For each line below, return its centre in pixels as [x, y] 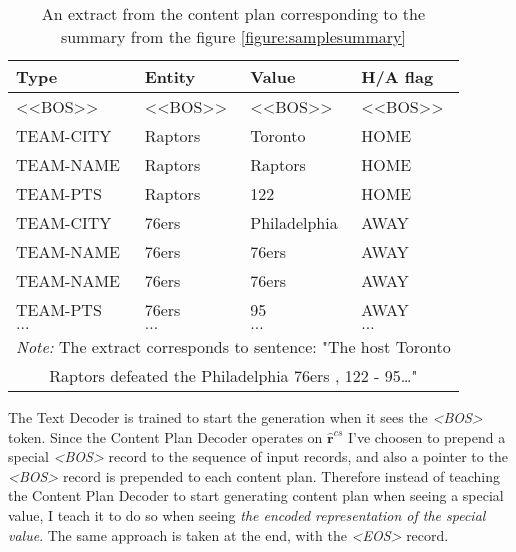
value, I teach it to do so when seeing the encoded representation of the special [247, 514]
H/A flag [397, 76]
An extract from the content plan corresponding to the [233, 13]
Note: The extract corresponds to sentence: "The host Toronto [233, 346]
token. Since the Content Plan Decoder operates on [165, 436]
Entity [170, 76]
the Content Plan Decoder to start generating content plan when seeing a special [256, 495]
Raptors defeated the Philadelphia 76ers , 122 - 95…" [233, 375]
